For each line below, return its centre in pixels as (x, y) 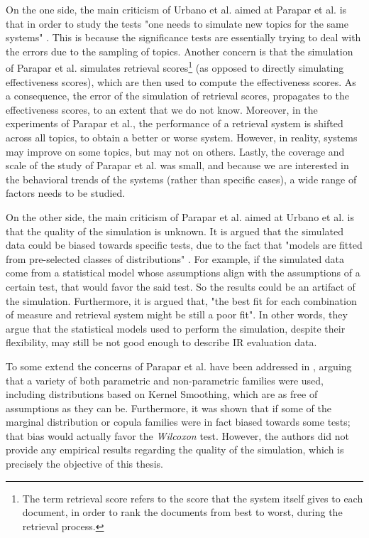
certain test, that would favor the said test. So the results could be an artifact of (181, 286)
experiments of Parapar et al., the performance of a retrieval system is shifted (175, 123)
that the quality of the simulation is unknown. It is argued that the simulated (175, 231)
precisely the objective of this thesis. (84, 464)
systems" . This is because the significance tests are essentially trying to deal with (183, 37)
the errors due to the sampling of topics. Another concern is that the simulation (180, 51)
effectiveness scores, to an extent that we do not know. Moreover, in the (162, 109)
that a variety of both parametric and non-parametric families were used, (165, 380)
